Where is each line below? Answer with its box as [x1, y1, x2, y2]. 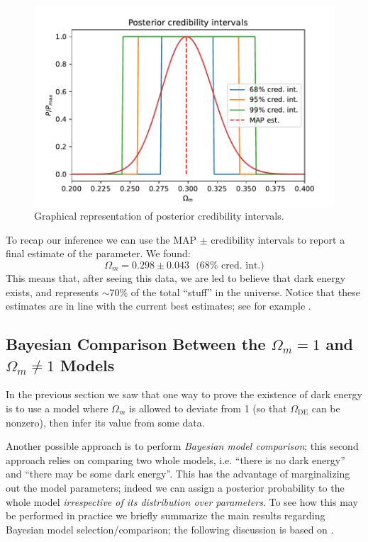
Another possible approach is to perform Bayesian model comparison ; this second [6, 439, 359, 453]
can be [311, 401, 340, 415]
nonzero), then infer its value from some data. [6, 414, 205, 429]
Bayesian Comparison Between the [6, 333, 266, 355]
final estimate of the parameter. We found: [6, 246, 191, 261]
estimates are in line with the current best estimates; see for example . [6, 298, 311, 313]
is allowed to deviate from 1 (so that [128, 401, 287, 415]
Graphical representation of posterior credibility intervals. [34, 208, 284, 223]
